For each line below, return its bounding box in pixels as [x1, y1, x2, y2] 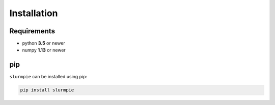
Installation [9, 8, 58, 19]
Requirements [9, 27, 56, 35]
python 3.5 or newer [22, 40, 66, 46]
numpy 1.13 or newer [22, 47, 66, 53]
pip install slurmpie [20, 87, 74, 93]
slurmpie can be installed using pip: [9, 74, 88, 80]
